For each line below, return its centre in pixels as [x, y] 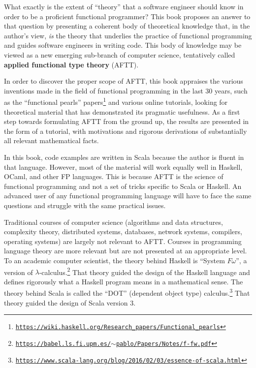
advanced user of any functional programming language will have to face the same [128, 196]
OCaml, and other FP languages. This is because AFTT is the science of [114, 176]
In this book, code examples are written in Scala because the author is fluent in [124, 157]
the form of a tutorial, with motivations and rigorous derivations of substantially [126, 131]
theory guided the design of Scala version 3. [70, 302]
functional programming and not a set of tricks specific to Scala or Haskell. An [123, 186]
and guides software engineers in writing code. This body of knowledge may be [123, 45]
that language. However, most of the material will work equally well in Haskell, [123, 167]
